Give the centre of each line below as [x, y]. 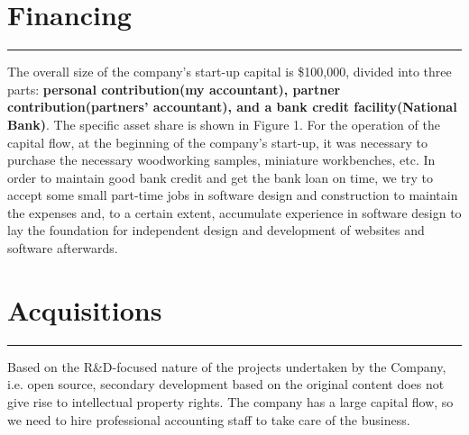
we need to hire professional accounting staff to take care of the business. [209, 419]
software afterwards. [63, 248]
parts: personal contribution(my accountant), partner [174, 89]
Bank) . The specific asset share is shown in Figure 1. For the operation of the [224, 124]
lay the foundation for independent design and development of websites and [216, 230]
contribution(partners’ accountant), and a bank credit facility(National [232, 107]
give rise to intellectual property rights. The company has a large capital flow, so [230, 401]
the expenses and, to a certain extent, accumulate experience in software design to [234, 212]
